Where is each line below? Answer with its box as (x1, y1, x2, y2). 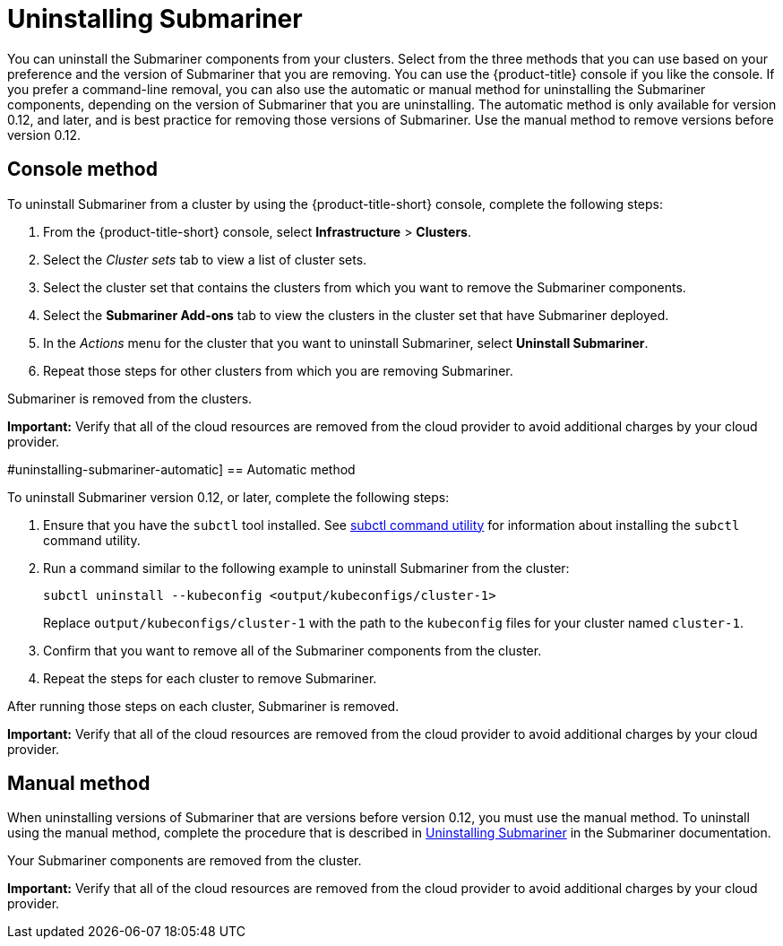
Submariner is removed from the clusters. (7, 390, 253, 406)
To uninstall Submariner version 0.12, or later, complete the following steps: (7, 489, 450, 505)
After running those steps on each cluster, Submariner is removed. (7, 698, 400, 714)
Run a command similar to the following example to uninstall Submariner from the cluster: (43, 560, 570, 576)
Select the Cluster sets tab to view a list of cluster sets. (43, 251, 367, 267)
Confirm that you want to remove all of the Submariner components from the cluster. (43, 642, 542, 658)
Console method (7, 158, 158, 181)
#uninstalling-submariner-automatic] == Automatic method (7, 461, 356, 477)
